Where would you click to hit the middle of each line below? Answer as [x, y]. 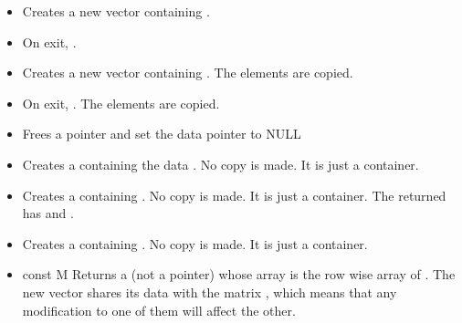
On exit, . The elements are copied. [121, 103]
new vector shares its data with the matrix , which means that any [210, 292]
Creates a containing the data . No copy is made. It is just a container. [220, 164]
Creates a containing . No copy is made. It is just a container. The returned [234, 195]
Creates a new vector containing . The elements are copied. [188, 73]
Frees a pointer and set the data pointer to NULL [162, 134]
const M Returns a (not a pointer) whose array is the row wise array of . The [239, 274]
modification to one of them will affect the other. [159, 310]
